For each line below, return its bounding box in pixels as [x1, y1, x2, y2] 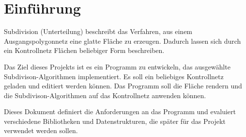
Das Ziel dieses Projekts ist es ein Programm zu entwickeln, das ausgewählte [4, 61, 231, 71]
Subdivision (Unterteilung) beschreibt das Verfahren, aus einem [4, 26, 193, 36]
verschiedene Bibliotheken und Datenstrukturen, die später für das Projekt [4, 116, 226, 126]
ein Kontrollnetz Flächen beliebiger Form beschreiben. [4, 45, 165, 55]
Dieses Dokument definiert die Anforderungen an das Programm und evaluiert [4, 106, 236, 117]
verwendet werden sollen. [4, 125, 78, 136]
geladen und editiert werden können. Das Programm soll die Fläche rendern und [4, 81, 242, 91]
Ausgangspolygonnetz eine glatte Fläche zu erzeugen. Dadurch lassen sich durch [4, 35, 241, 46]
